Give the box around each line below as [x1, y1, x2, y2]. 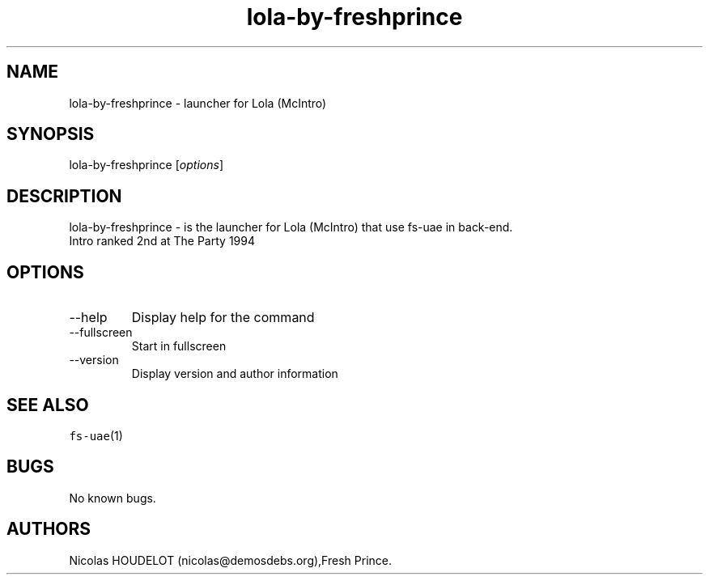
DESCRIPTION [6, 185, 122, 206]
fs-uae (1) [69, 428, 123, 443]
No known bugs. [69, 490, 156, 505]
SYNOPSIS [6, 124, 95, 145]
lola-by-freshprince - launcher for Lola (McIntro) [69, 95, 327, 110]
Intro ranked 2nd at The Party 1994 [69, 234, 255, 248]
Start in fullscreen [131, 339, 227, 354]
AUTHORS [6, 519, 91, 540]
